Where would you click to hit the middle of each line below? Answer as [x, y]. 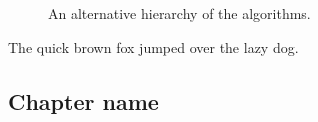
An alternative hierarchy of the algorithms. [179, 13]
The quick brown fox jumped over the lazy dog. [153, 46]
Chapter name [83, 100]
